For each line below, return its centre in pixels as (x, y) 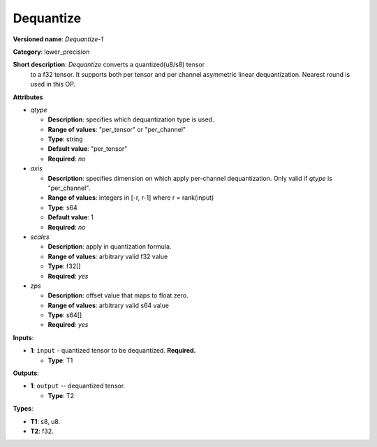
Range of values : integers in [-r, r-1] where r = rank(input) (131, 198)
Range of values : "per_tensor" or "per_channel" (117, 129)
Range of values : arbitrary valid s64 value (108, 305)
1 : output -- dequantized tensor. (78, 386)
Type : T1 (60, 360)
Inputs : (23, 337)
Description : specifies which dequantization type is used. (131, 119)
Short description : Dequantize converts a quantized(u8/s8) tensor (109, 65)
